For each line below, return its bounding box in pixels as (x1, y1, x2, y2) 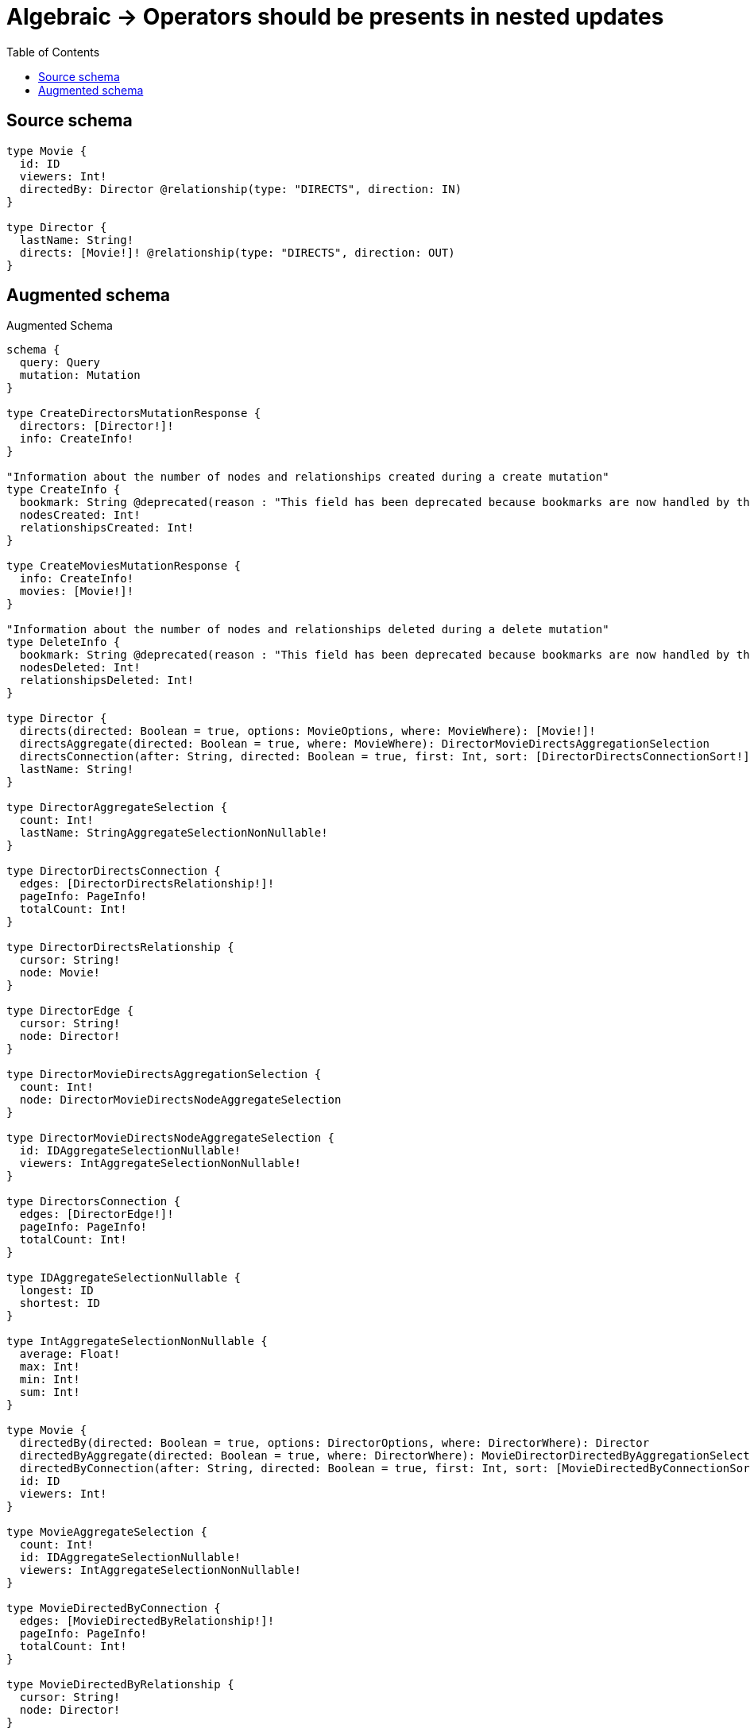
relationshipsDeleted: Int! (19, 674, 195, 687)
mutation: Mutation (19, 369, 141, 382)
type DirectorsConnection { (6, 1195, 181, 1208)
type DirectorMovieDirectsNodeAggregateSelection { (6, 1131, 335, 1145)
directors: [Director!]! (19, 419, 174, 433)
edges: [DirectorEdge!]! (19, 1208, 174, 1221)
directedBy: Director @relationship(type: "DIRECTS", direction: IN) (19, 182, 462, 195)
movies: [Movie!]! (19, 585, 134, 598)
